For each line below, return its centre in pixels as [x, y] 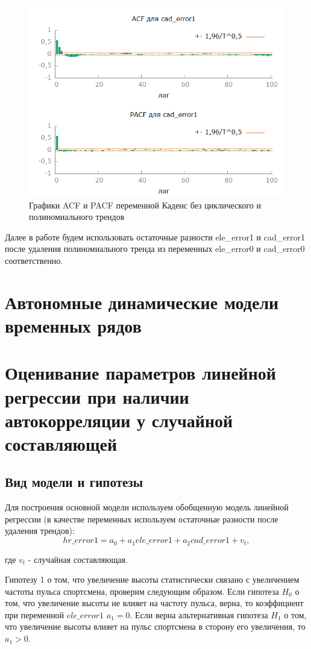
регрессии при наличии [97, 396]
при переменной [35, 614]
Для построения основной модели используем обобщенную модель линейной [147, 507]
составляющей [61, 443]
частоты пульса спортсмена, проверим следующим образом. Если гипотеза [142, 591]
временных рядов [73, 325]
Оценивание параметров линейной [140, 373]
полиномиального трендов [77, 217]
